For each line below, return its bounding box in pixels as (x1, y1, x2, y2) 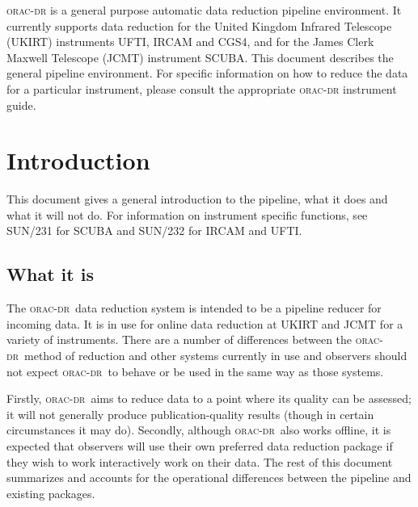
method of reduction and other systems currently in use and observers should (23, 347, 407, 364)
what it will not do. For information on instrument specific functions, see (6, 206, 368, 223)
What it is (6, 262, 94, 287)
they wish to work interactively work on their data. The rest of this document (6, 453, 393, 470)
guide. (6, 96, 36, 113)
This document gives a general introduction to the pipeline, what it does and (6, 191, 388, 207)
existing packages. (6, 484, 95, 501)
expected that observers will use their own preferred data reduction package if (6, 438, 393, 455)
